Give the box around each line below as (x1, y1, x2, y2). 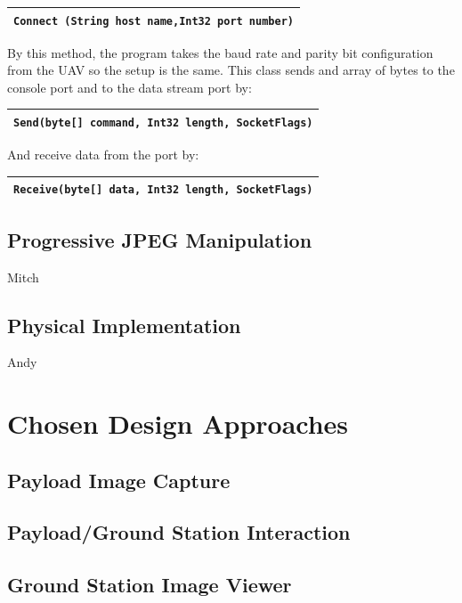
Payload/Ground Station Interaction (7, 518, 351, 546)
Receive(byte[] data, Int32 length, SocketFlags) (13, 183, 313, 197)
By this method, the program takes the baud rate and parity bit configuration (7, 43, 434, 61)
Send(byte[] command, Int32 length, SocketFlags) (13, 116, 313, 129)
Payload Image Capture (7, 466, 231, 493)
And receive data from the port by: (7, 145, 199, 164)
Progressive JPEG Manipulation (7, 225, 312, 253)
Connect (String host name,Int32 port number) (13, 14, 294, 28)
